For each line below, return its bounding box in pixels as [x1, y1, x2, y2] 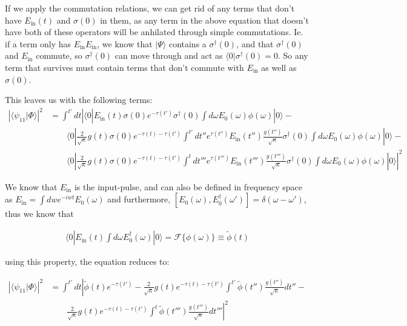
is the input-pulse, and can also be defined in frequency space [74, 180, 302, 193]
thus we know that [5, 207, 74, 220]
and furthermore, [107, 193, 171, 205]
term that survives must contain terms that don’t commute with [5, 61, 244, 73]
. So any [277, 49, 308, 62]
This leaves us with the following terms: [5, 93, 153, 106]
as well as [261, 61, 297, 73]
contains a [168, 37, 207, 50]
